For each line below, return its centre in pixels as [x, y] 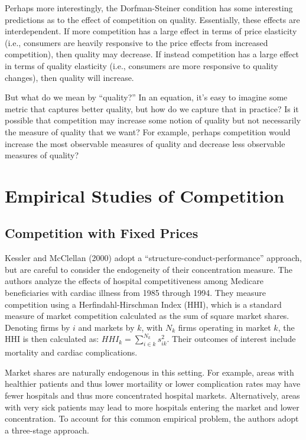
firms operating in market [224, 327]
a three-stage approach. [47, 430]
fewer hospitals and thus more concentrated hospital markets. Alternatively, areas [152, 395]
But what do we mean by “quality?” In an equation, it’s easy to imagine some [146, 97]
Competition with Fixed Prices [102, 233]
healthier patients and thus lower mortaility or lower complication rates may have [153, 384]
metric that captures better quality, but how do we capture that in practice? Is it [152, 108]
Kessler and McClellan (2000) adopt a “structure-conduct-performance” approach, [153, 258]
